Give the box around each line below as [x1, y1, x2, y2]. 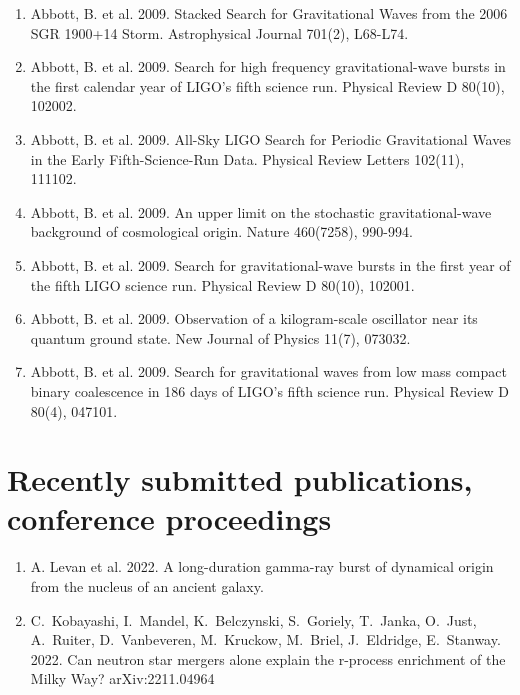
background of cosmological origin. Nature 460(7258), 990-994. [30, 221, 413, 242]
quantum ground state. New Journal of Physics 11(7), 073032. [30, 327, 411, 348]
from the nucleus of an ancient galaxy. [30, 576, 264, 596]
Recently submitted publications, [7, 459, 473, 500]
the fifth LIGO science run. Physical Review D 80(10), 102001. [30, 274, 415, 295]
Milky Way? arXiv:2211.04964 [30, 668, 215, 689]
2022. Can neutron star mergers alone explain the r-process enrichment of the [30, 648, 506, 669]
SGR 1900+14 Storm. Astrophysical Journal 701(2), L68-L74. [30, 22, 409, 43]
